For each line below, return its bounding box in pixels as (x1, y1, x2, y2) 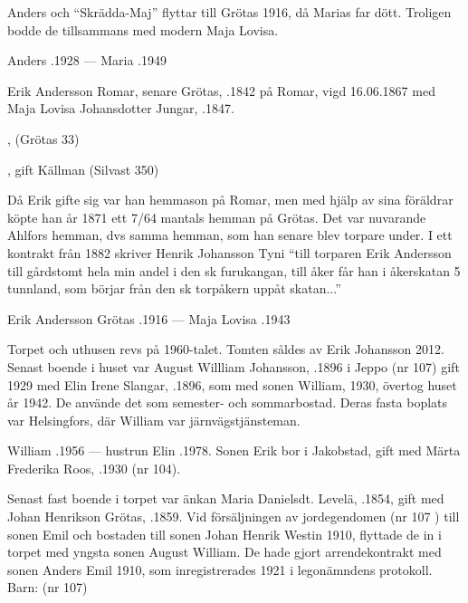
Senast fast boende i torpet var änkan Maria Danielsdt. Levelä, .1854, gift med (7, 489, 444, 508)
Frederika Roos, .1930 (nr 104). (7, 458, 181, 477)
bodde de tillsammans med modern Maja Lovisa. (7, 20, 279, 39)
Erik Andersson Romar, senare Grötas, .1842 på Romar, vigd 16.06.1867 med (7, 81, 435, 100)
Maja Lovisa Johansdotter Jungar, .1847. (7, 99, 234, 118)
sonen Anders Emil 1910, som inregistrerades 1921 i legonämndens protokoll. (7, 560, 433, 579)
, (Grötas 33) (7, 129, 80, 148)
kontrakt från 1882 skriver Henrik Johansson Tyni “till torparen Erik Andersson (7, 243, 452, 262)
